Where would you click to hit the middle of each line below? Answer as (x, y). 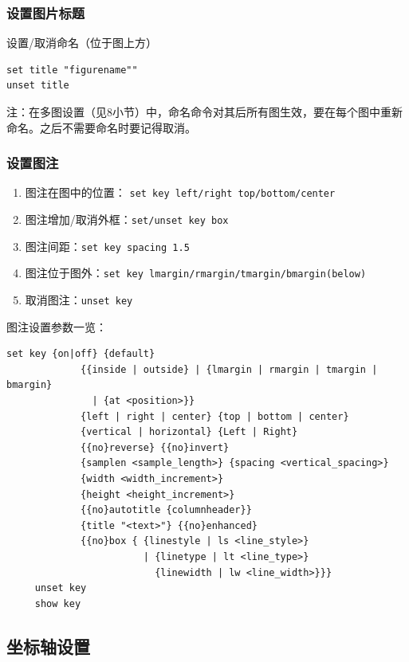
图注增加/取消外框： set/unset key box (127, 219)
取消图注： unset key (79, 300)
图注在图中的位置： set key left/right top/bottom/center (180, 192)
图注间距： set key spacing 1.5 (107, 246)
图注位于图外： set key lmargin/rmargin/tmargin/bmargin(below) (196, 273)
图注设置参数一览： (57, 326)
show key (58, 603)
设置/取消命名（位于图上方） (82, 43)
